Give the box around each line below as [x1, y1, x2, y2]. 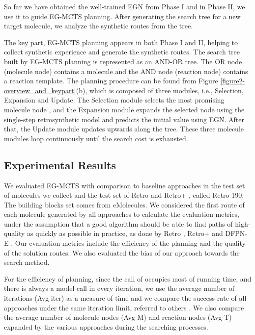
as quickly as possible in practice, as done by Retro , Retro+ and [27, 228, 223, 238]
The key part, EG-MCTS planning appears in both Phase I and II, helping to [4, 37, 238, 47]
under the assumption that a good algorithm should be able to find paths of [4, 218, 233, 229]
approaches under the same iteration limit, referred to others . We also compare [4, 302, 244, 312]
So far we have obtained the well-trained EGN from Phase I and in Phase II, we [4, 1, 245, 11]
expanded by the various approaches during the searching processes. [4, 321, 208, 332]
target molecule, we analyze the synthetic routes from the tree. [4, 21, 193, 31]
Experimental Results [4, 157, 116, 172]
